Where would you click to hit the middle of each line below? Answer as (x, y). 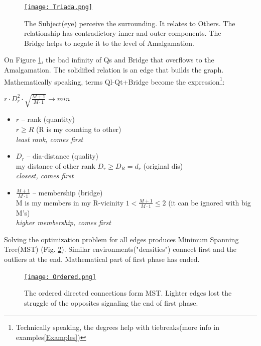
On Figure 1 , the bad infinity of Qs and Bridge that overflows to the (109, 60)
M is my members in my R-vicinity (70, 202)
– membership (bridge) (68, 192)
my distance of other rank (55, 165)
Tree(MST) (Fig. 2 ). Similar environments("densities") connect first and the (120, 249)
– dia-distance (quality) (63, 156)
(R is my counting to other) (79, 129)
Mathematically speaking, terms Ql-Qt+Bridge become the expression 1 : (114, 81)
